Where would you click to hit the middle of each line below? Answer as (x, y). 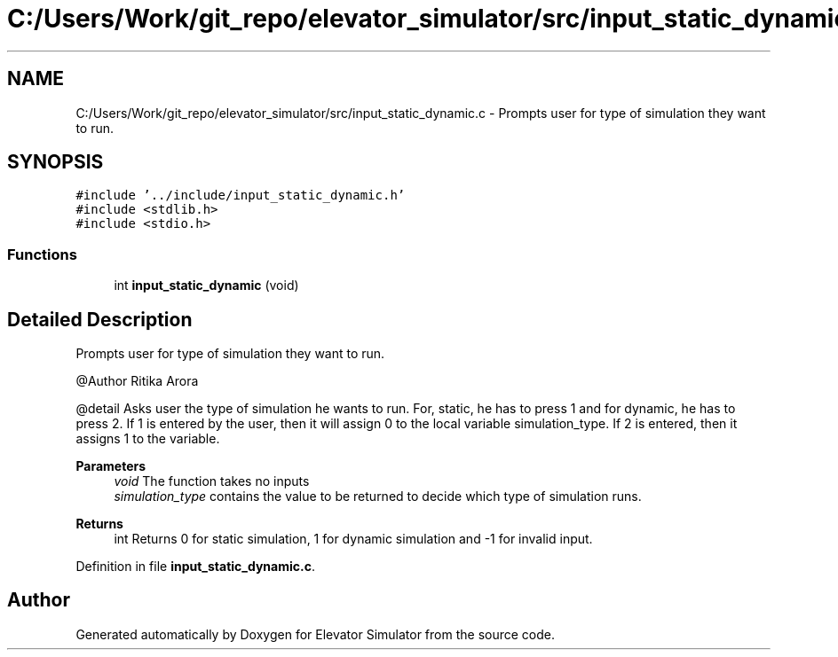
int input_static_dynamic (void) (206, 285)
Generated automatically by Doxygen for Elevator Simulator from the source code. (316, 634)
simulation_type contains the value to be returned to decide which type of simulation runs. (378, 497)
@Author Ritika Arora (137, 381)
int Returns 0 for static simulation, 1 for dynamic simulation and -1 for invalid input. (353, 539)
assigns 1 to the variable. (148, 439)
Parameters (111, 466)
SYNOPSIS (55, 162)
